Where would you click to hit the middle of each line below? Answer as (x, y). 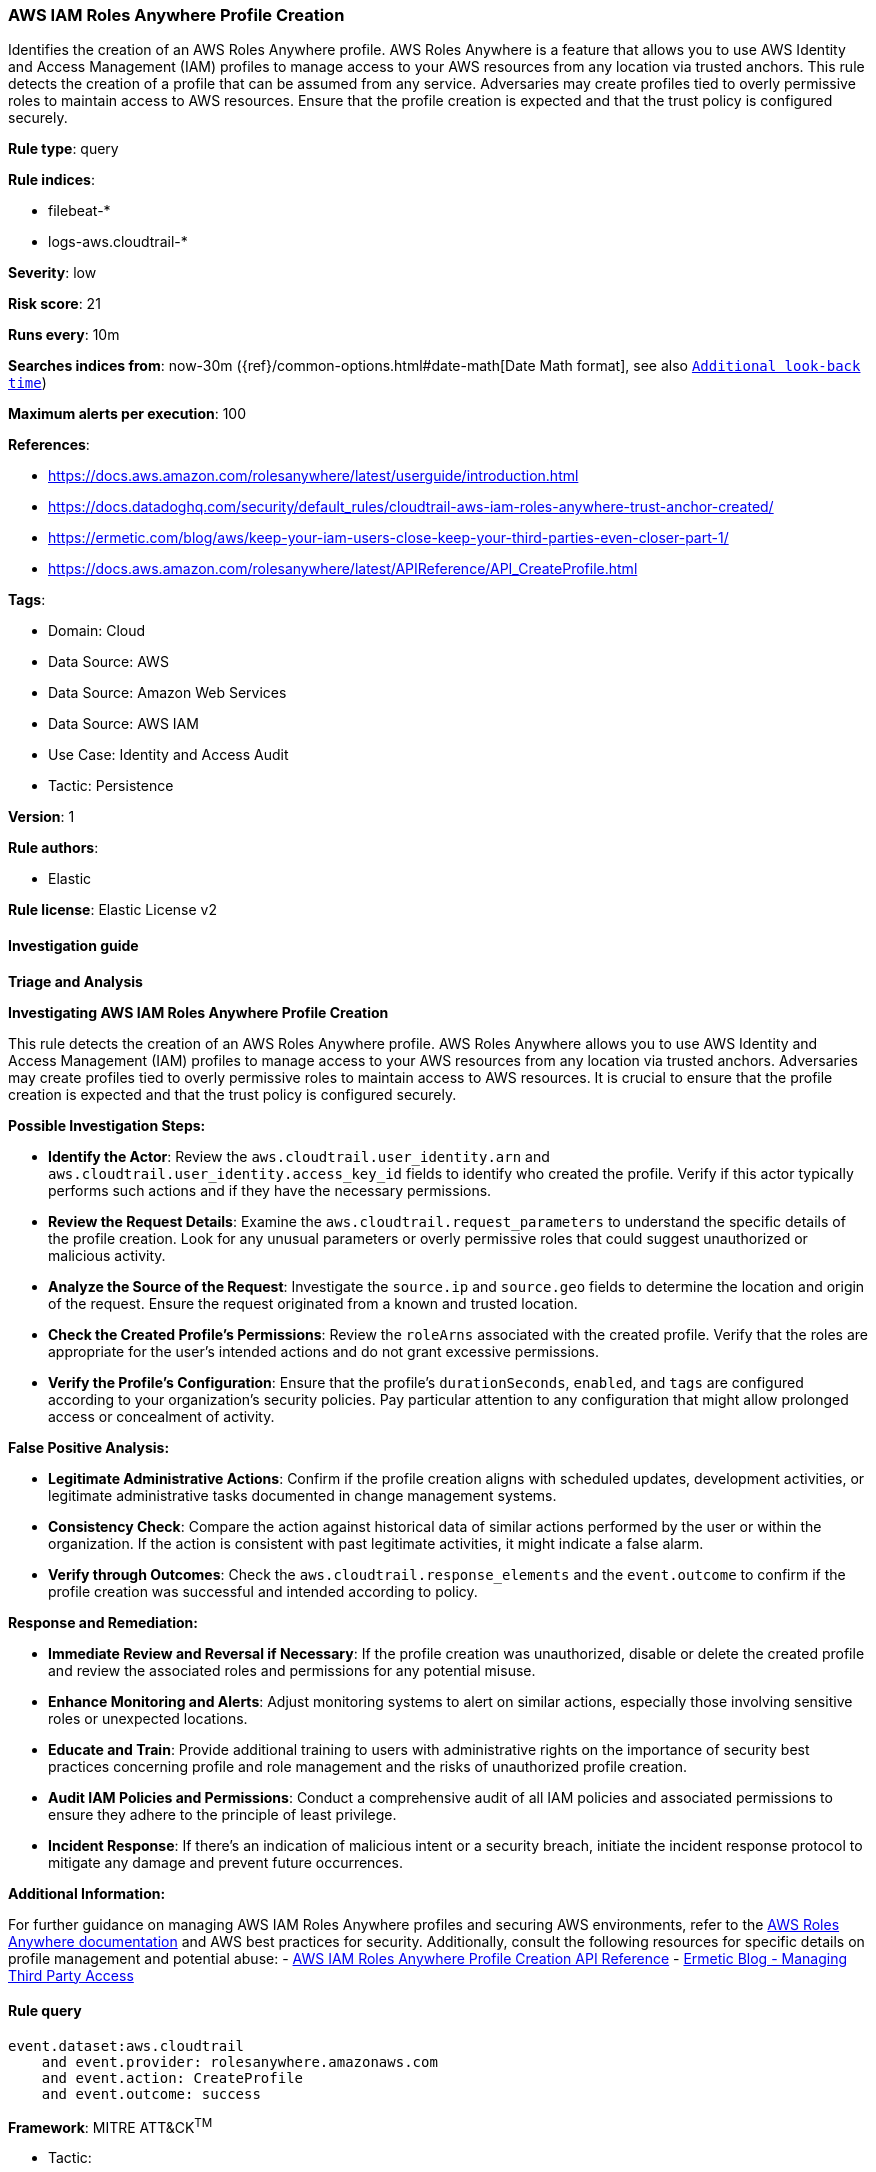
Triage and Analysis (75, 981)
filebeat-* (79, 211)
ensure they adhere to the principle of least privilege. (222, 1814)
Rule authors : (53, 848)
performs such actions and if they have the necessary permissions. (270, 1190)
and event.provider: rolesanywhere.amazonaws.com (239, 2061)
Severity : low (52, 273)
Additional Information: (87, 1893)
